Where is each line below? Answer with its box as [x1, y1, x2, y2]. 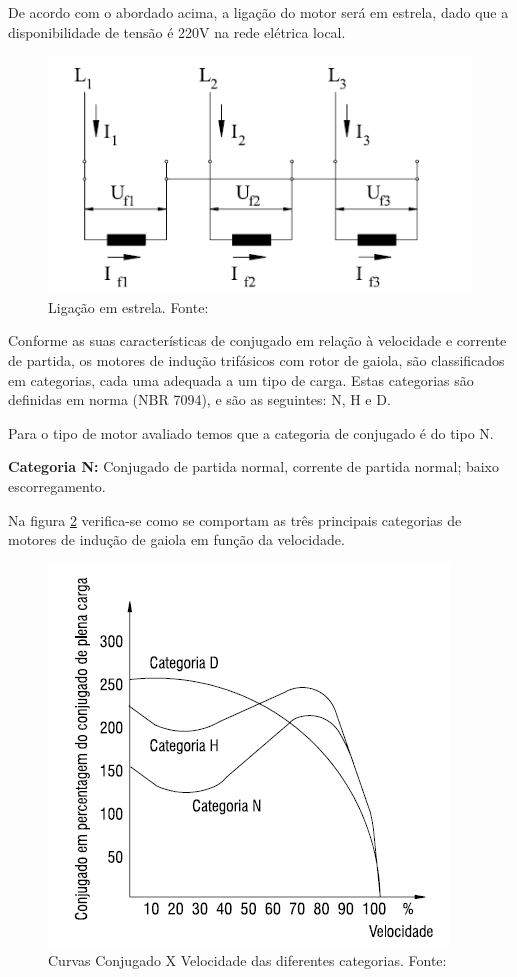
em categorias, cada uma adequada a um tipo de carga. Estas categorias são [8, 369, 474, 390]
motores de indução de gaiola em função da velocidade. [8, 529, 345, 550]
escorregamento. [8, 476, 106, 497]
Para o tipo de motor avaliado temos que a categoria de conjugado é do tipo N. [8, 422, 494, 443]
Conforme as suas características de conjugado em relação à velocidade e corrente [8, 330, 507, 351]
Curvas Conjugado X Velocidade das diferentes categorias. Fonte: [48, 950, 447, 971]
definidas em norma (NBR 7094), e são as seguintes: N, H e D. [8, 389, 391, 410]
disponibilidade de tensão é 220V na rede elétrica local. [8, 21, 346, 42]
